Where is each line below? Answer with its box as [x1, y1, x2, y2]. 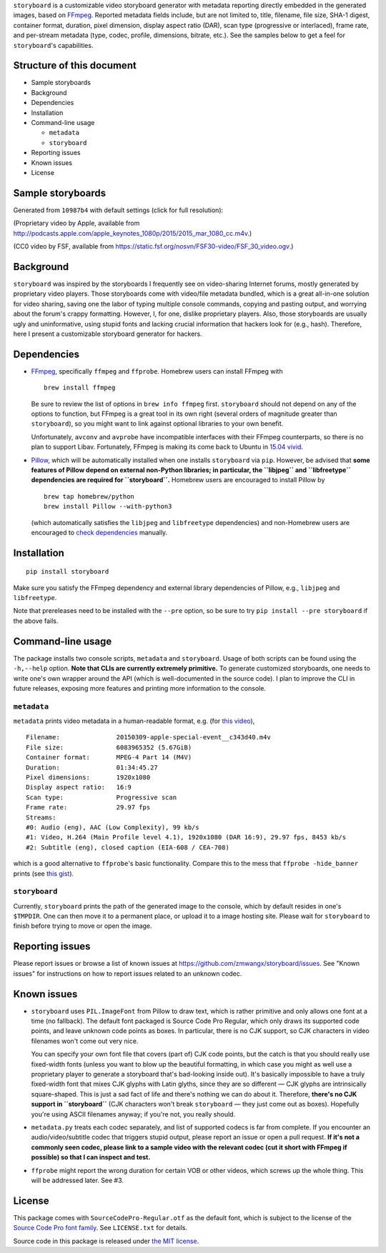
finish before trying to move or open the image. [13, 922, 153, 930]
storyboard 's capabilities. [13, 41, 94, 49]
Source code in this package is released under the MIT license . [13, 1237, 199, 1245]
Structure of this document [13, 59, 137, 71]
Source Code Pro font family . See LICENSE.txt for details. [13, 1224, 188, 1232]
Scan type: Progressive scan [26, 793, 177, 802]
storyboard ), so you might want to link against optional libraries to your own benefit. [31, 419, 284, 428]
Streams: [26, 813, 56, 822]
